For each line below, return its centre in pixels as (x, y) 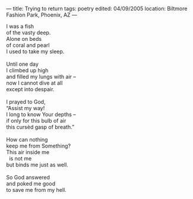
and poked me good (31, 184)
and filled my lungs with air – (41, 77)
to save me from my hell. (36, 190)
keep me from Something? (39, 146)
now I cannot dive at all (34, 83)
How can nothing (27, 139)
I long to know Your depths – (41, 114)
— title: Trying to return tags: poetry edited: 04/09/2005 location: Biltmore (97, 9)
